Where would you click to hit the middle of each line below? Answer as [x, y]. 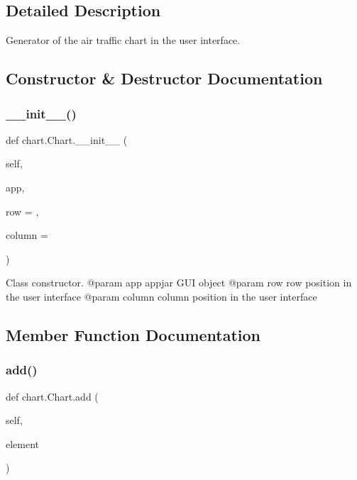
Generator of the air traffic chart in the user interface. [123, 40]
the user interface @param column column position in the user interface [161, 296]
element [23, 443]
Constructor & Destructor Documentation [164, 78]
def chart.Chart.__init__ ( [67, 139]
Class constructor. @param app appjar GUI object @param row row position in [179, 283]
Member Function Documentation [133, 334]
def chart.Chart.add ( [52, 396]
